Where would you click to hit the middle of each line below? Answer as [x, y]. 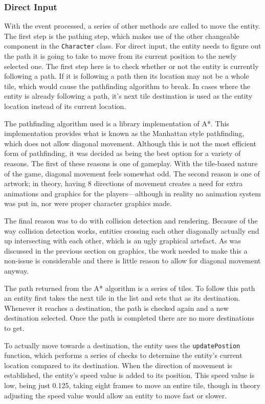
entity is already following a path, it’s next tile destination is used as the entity [128, 96]
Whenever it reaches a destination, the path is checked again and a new [116, 308]
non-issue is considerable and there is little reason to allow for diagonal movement [132, 261]
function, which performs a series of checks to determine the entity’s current [123, 355]
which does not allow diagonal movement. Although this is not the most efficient [130, 143]
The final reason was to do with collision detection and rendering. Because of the [131, 220]
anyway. [17, 270]
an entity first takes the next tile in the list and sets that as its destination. [122, 298]
